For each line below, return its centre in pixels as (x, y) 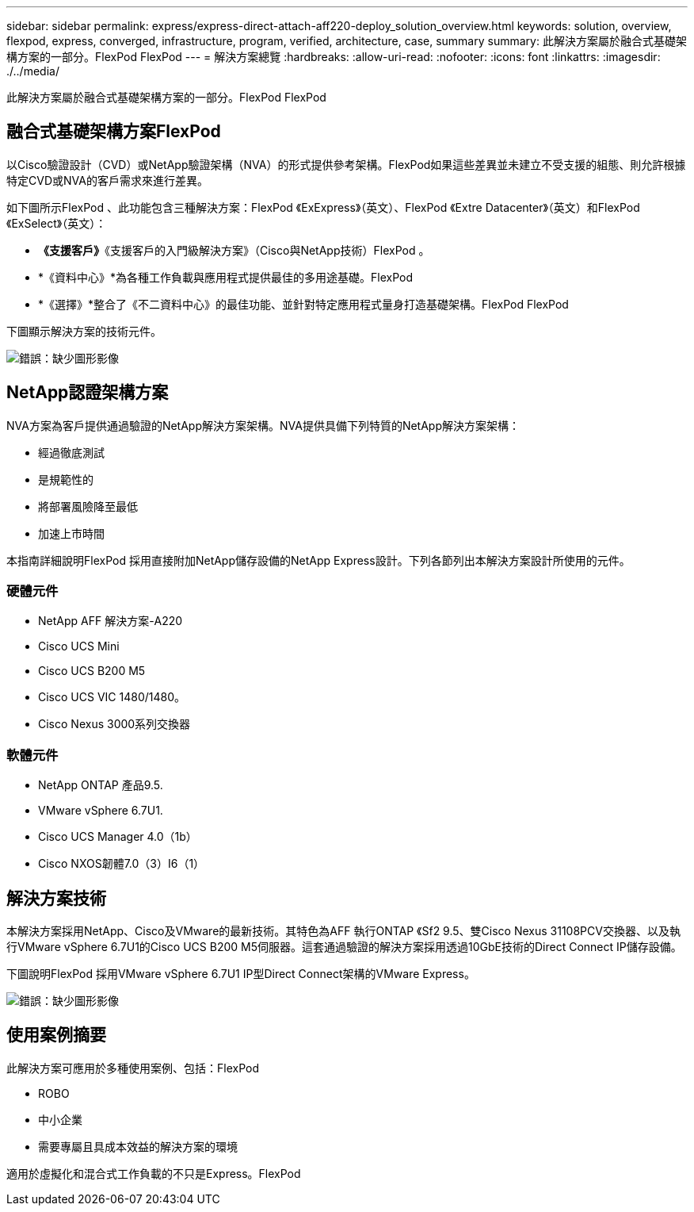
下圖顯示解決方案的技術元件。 (84, 331)
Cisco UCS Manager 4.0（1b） (118, 837)
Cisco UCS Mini (79, 646)
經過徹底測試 (71, 452)
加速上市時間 (71, 533)
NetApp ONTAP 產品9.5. (101, 785)
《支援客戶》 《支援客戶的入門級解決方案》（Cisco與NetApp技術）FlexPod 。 (234, 250)
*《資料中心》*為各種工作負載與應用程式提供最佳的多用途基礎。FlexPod (226, 277)
